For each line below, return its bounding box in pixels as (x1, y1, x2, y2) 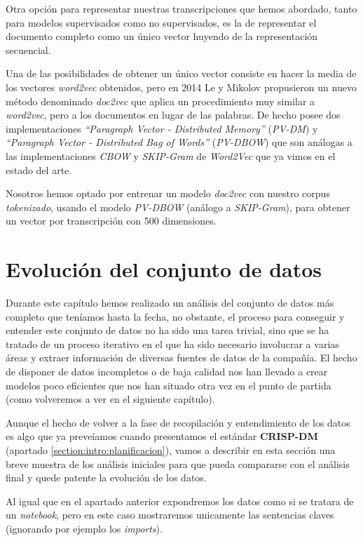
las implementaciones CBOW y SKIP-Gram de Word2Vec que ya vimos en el (6, 148, 336, 163)
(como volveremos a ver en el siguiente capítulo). (6, 392, 215, 406)
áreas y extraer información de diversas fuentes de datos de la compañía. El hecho (6, 350, 357, 365)
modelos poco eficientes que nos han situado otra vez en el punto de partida (6, 378, 331, 392)
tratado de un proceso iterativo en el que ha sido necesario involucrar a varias (6, 336, 339, 351)
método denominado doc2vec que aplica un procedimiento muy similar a (6, 93, 315, 108)
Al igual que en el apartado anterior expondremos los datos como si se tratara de (6, 493, 354, 508)
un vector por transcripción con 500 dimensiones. (6, 213, 217, 228)
